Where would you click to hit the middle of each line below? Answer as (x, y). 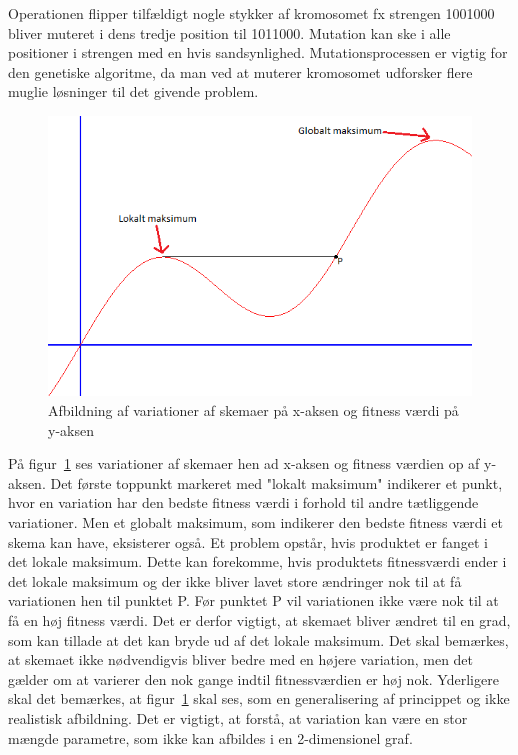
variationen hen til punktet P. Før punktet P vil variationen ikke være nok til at (253, 600)
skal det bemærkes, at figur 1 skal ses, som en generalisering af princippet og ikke (259, 698)
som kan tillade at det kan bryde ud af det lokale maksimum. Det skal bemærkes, (258, 639)
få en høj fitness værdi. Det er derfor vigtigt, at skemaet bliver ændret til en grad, (259, 620)
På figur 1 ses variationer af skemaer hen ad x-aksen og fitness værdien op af (244, 463)
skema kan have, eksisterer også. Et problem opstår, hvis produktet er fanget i (248, 541)
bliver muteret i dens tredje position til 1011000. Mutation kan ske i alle (229, 32)
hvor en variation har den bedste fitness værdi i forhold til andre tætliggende (243, 502)
